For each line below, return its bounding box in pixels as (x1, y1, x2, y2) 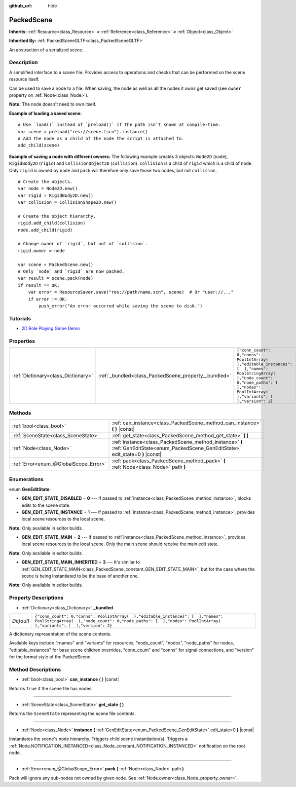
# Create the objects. (18, 179, 73, 185)
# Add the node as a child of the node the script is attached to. (18, 136, 185, 141)
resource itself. (9, 76, 39, 82)
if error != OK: (28, 296, 68, 302)
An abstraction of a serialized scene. (9, 47, 84, 53)
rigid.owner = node (18, 248, 65, 254)
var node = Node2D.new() (18, 186, 78, 191)
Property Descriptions (9, 595, 64, 601)
